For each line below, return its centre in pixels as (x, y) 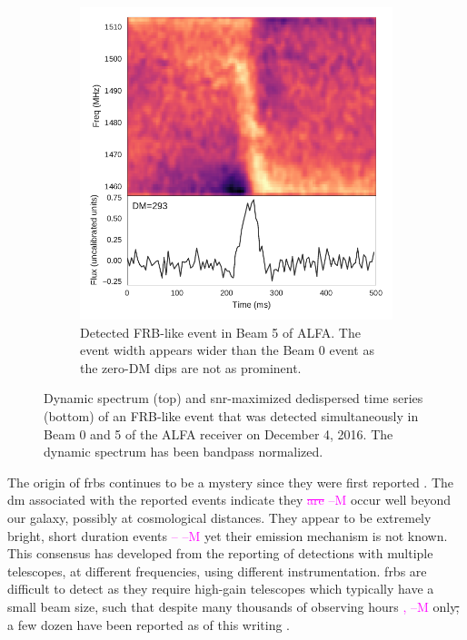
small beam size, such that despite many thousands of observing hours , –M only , (233, 606)
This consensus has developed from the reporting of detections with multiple (220, 553)
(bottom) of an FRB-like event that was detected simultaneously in (231, 415)
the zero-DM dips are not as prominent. (191, 367)
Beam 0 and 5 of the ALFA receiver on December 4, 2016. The (219, 433)
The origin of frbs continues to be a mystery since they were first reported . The (231, 482)
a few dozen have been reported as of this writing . (149, 624)
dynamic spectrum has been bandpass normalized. (184, 452)
